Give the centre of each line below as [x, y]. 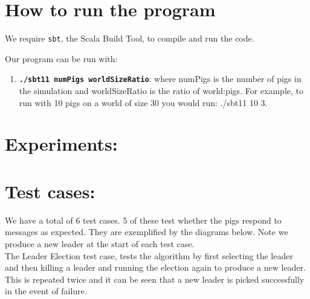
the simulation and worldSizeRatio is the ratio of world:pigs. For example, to [161, 91]
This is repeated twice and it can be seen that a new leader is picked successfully [155, 279]
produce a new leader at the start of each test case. [100, 243]
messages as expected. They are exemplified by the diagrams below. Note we [147, 232]
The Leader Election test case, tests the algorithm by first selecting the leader [149, 255]
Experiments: [61, 144]
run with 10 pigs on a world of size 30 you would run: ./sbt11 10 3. [143, 102]
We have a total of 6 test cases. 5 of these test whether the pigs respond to [143, 220]
